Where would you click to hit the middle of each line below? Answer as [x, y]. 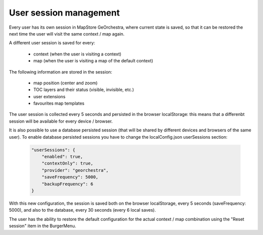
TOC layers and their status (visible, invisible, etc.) [84, 90]
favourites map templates [59, 103]
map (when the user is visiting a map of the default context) [93, 61]
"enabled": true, [62, 156]
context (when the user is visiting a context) [77, 54]
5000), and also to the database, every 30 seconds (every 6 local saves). [82, 210]
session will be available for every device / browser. [61, 121]
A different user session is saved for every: [52, 43]
